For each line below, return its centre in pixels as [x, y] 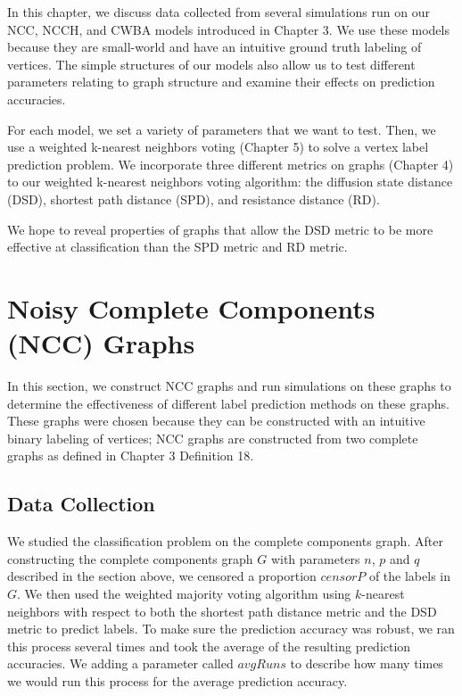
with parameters [315, 558]
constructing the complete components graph [130, 558]
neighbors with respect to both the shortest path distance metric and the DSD [222, 611]
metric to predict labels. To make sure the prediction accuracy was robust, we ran [231, 629]
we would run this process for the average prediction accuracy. [177, 680]
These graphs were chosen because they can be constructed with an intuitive [216, 421]
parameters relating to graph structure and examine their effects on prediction [221, 82]
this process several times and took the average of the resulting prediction [209, 646]
